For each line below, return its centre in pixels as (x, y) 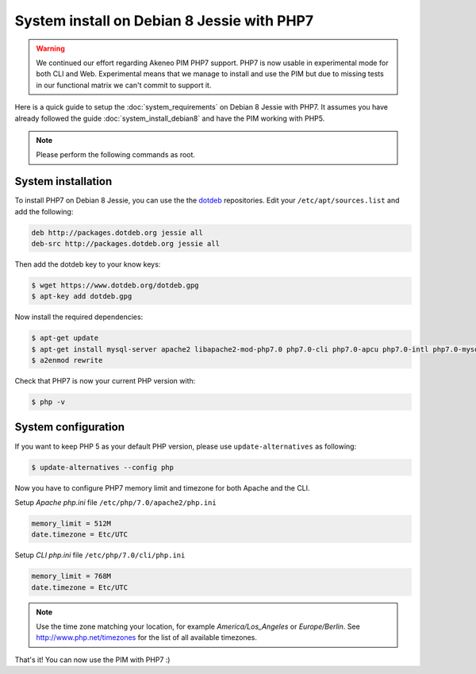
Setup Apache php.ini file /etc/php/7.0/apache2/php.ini (116, 502)
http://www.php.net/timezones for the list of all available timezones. (147, 637)
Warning (50, 48)
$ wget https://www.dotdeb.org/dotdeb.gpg (115, 285)
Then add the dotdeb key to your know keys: (88, 264)
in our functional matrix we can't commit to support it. (124, 85)
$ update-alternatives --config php (103, 467)
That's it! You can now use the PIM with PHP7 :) (92, 660)
